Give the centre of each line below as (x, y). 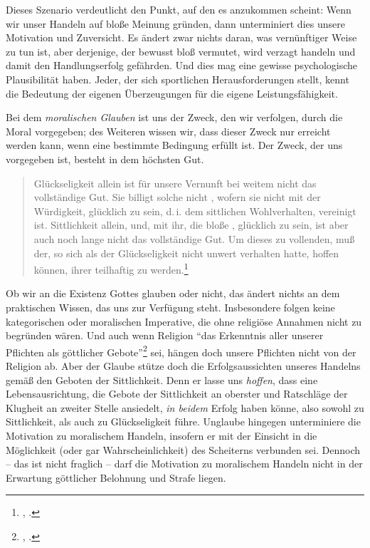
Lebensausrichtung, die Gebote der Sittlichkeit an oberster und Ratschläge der (177, 394)
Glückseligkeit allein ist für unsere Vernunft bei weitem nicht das (175, 183)
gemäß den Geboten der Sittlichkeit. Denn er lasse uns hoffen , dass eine (162, 379)
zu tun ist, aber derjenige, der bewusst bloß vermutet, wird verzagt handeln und (181, 51)
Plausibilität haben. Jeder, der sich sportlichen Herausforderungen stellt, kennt (178, 79)
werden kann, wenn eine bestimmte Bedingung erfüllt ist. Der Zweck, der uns (174, 145)
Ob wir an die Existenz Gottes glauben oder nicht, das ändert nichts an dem (173, 293)
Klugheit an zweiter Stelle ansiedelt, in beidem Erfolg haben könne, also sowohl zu (185, 407)
